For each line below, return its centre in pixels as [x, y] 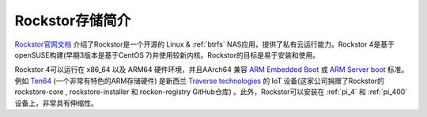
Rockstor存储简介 [73, 21]
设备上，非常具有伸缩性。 [56, 103]
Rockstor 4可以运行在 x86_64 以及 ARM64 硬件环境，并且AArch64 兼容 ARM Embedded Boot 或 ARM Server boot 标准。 [212, 70]
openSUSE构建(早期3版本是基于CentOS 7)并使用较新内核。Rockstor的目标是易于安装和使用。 [167, 55]
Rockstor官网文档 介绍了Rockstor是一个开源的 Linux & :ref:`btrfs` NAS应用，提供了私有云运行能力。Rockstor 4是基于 [204, 44]
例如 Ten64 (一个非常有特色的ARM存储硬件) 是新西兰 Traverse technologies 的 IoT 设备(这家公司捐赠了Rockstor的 [200, 81]
